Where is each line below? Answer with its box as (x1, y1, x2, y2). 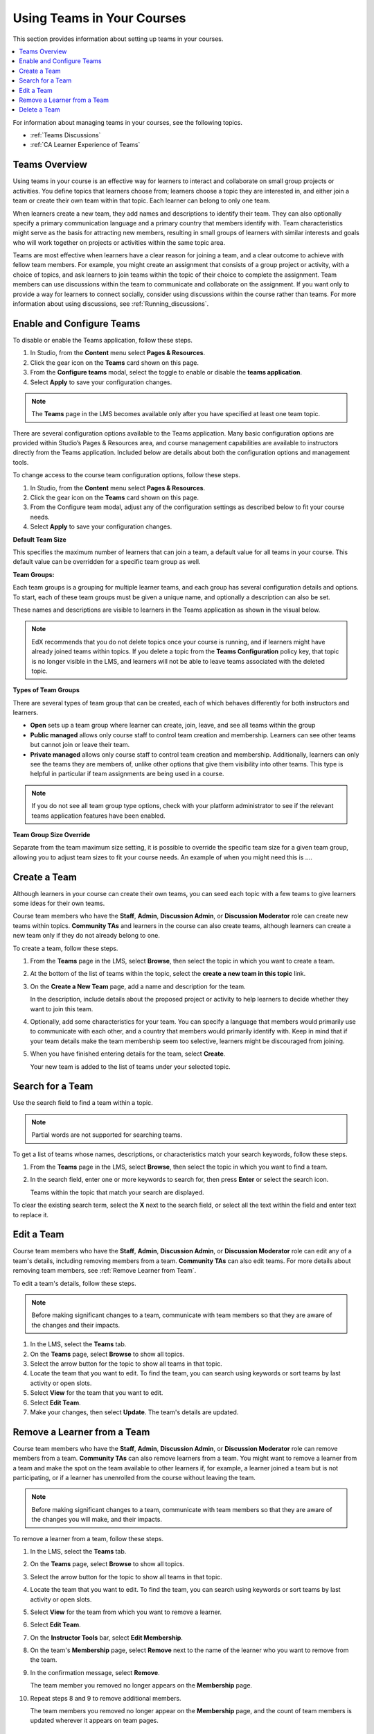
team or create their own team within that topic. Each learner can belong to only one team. (12, 196, 271, 205)
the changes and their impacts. (31, 1321, 121, 1329)
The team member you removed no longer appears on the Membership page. (30, 1681, 253, 1690)
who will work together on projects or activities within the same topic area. (12, 238, 225, 246)
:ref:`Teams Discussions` (30, 131, 101, 139)
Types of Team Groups (12, 686, 80, 694)
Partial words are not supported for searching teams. (31, 1131, 183, 1139)
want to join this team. (30, 1004, 93, 1013)
